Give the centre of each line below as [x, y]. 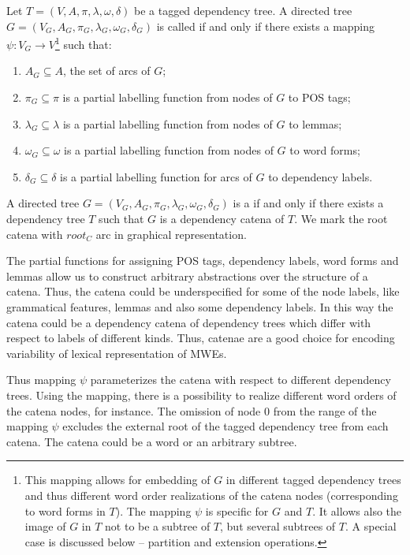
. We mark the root [341, 218]
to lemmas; [315, 123]
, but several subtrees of [278, 526]
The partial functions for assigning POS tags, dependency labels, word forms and [203, 261]
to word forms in [65, 510]
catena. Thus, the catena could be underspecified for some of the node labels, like [203, 291]
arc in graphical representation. [171, 234]
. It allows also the [357, 510]
